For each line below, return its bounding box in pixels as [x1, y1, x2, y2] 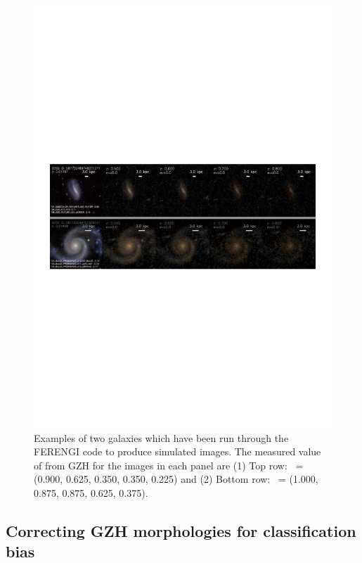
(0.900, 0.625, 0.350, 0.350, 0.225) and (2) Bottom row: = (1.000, [34, 472, 318, 486]
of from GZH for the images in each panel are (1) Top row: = [34, 457, 304, 472]
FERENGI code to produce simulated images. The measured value [34, 444, 321, 459]
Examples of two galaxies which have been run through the [34, 430, 289, 445]
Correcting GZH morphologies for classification [6, 519, 356, 541]
